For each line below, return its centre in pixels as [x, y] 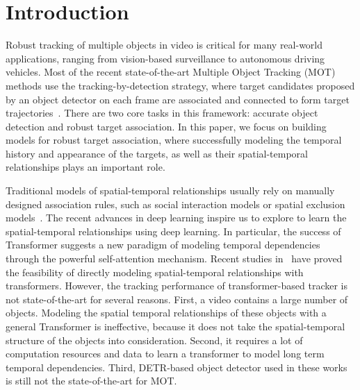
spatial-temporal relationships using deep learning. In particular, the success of [173, 231]
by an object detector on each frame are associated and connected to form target [178, 99]
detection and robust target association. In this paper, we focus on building [166, 126]
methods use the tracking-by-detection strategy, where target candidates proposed [180, 85]
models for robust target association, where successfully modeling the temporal [174, 140]
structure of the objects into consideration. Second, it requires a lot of [154, 340]
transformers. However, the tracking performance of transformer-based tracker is [177, 286]
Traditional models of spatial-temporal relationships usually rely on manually [170, 190]
